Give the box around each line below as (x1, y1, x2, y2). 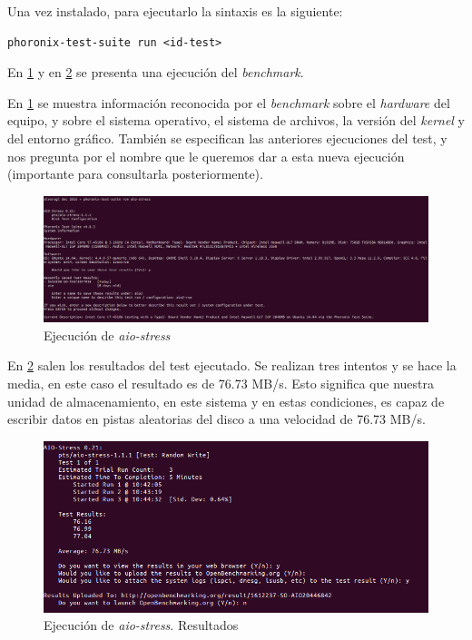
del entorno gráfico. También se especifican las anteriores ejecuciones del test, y (7, 128, 447, 147)
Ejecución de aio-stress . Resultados (44, 615, 239, 635)
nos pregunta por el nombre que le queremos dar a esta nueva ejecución (7, 146, 405, 165)
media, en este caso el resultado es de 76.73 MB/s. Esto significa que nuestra (7, 374, 435, 393)
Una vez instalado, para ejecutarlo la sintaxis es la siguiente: (7, 2, 343, 20)
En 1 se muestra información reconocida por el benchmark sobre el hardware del (7, 93, 450, 112)
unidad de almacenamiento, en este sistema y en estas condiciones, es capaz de (7, 391, 445, 410)
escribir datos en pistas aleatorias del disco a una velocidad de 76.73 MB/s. (7, 409, 426, 428)
